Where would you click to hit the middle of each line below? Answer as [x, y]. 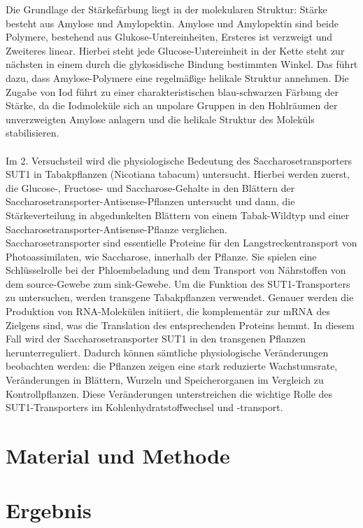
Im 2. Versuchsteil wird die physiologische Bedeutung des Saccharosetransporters [179, 160]
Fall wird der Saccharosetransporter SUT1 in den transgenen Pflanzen [156, 339]
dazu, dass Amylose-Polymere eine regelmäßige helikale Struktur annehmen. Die [177, 77]
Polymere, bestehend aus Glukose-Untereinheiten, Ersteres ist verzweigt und [169, 37]
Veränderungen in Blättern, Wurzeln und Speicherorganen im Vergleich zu [165, 380]
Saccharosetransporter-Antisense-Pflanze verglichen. [116, 229]
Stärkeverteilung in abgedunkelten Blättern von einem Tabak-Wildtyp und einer [178, 215]
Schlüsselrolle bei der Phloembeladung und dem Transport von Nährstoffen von [176, 270]
